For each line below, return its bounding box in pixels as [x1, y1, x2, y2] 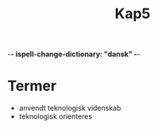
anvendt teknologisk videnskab [18, 104, 121, 113]
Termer [7, 77, 57, 95]
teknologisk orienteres [18, 112, 93, 121]
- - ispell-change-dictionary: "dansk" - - [7, 49, 141, 59]
